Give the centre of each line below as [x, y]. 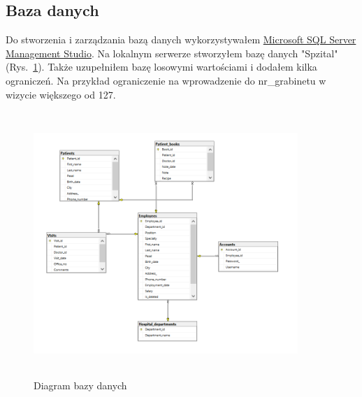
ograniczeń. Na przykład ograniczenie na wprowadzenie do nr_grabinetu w [166, 80]
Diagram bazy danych [80, 385]
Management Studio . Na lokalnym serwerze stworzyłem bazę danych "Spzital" [172, 53]
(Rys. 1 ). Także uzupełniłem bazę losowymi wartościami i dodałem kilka [161, 67]
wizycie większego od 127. [61, 94]
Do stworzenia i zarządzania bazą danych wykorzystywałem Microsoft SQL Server [181, 39]
